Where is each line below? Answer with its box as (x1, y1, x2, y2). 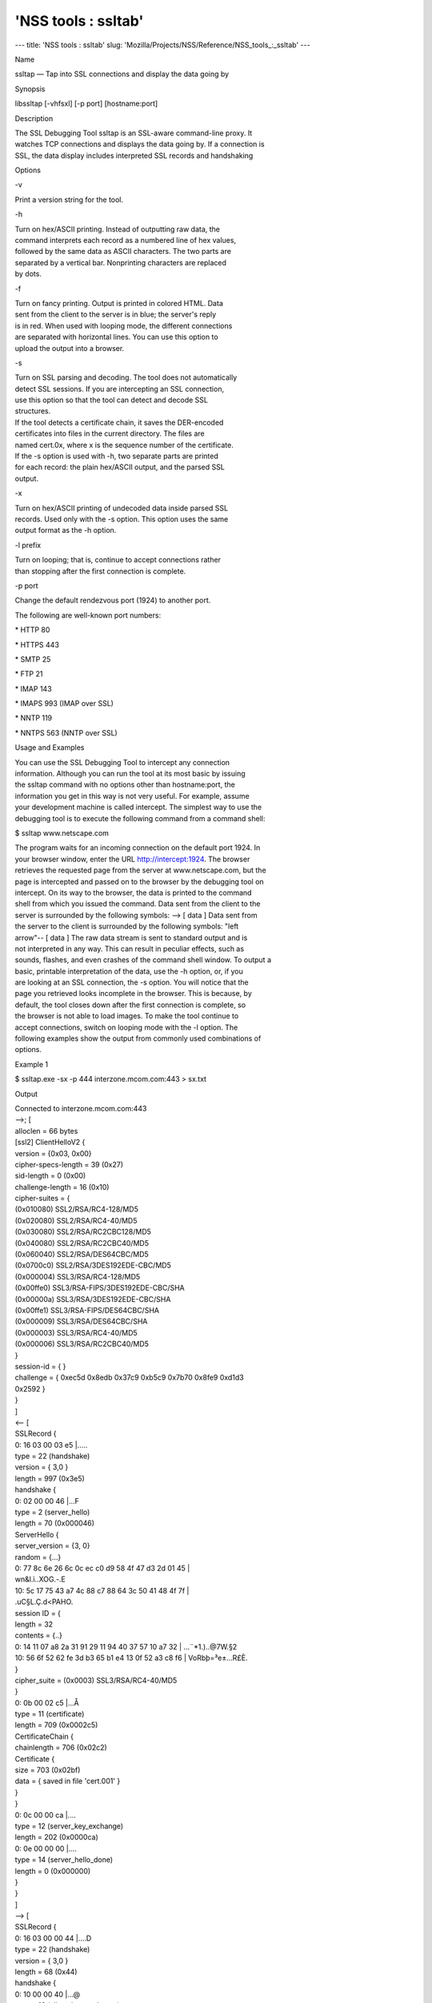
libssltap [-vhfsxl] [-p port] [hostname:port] (14, 99, 158, 108)
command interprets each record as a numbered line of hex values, (14, 236, 236, 245)
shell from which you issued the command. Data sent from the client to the (14, 899, 261, 909)
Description (14, 113, 54, 123)
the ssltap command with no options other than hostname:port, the (14, 780, 235, 789)
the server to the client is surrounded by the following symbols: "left (14, 921, 239, 931)
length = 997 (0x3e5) (14, 1473, 86, 1483)
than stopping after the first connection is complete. (14, 566, 186, 576)
